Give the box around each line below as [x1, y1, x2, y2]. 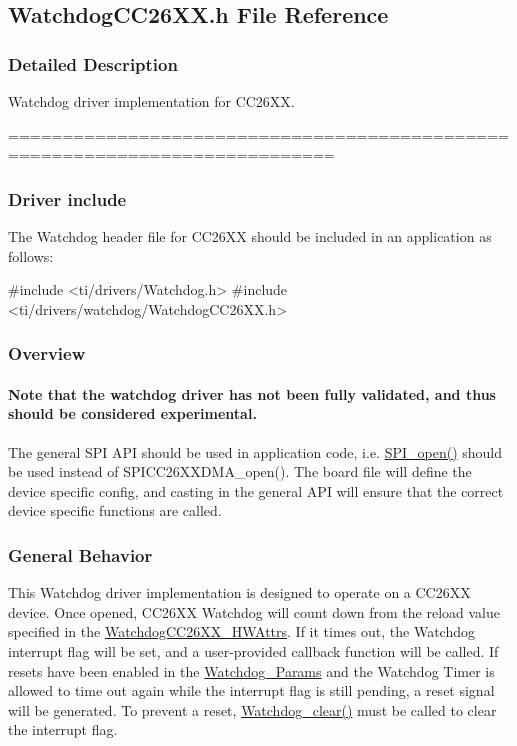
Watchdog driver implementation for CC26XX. [8, 91, 295, 111]
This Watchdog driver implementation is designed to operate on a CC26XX [8, 582, 471, 603]
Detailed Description [8, 51, 178, 76]
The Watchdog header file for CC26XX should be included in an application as [8, 226, 492, 246]
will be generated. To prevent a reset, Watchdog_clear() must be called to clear [8, 699, 497, 720]
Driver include [8, 186, 127, 211]
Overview [8, 341, 86, 366]
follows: [8, 245, 54, 266]
